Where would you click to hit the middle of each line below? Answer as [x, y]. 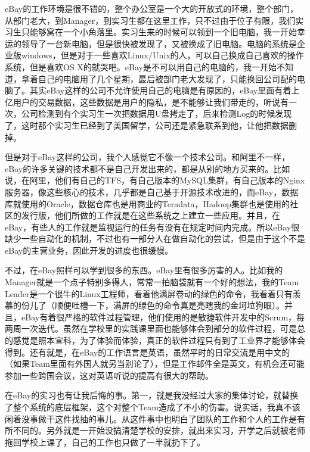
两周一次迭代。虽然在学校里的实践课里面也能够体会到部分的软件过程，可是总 [155, 328]
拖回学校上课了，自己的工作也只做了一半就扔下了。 [105, 442]
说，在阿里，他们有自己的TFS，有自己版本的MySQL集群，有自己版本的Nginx [155, 180]
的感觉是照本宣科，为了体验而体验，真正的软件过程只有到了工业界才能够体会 [155, 340]
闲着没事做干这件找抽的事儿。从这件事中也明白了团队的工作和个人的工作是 [151, 418]
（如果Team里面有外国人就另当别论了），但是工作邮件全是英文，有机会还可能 [155, 364]
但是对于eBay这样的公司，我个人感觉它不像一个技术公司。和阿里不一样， [148, 157]
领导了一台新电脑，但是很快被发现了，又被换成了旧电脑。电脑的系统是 [159, 43]
